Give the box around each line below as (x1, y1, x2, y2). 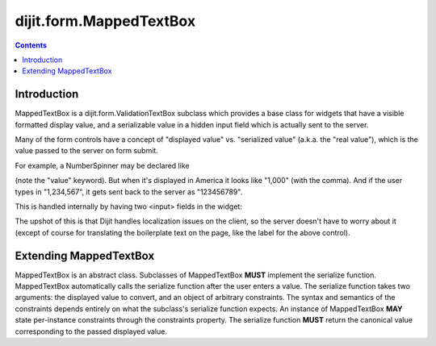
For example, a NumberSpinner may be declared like (15, 160, 190, 170)
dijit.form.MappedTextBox (15, 12, 196, 30)
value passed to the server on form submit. (15, 146, 159, 156)
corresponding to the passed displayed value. (15, 327, 167, 336)
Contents (15, 40, 48, 50)
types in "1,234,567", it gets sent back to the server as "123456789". (15, 186, 243, 197)
